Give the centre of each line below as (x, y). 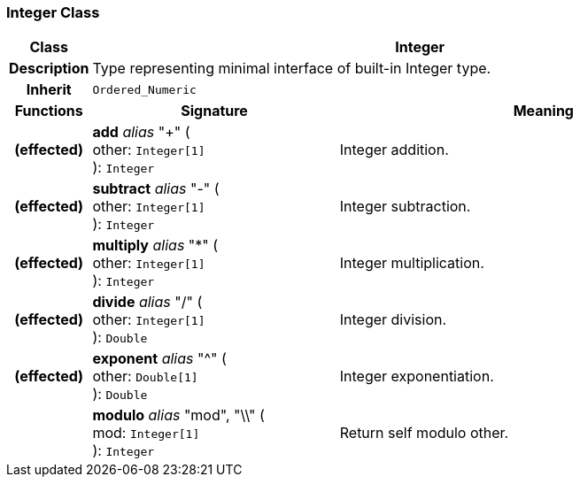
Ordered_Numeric (144, 89)
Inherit (49, 90)
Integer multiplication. (412, 263)
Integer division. (393, 320)
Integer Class (53, 12)
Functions (49, 111)
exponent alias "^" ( (159, 359)
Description (49, 69)
